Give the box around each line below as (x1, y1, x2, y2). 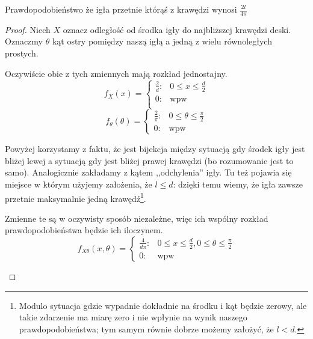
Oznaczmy (5, 35, 43, 47)
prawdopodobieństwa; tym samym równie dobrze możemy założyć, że (19, 322, 274, 335)
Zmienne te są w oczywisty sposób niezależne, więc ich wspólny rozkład (5, 212, 268, 224)
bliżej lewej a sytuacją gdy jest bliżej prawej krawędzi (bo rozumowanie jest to (5, 154, 294, 166)
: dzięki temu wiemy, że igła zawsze (173, 177, 303, 190)
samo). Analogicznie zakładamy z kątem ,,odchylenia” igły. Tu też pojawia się (5, 166, 292, 179)
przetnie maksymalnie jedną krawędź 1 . (5, 190, 146, 204)
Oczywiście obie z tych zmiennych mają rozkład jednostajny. (5, 67, 228, 79)
